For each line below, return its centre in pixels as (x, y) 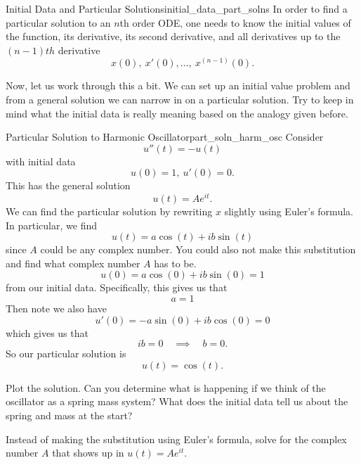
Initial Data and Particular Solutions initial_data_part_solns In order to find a (177, 8)
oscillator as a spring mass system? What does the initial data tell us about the (177, 401)
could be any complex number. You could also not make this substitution (198, 249)
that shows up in (88, 453)
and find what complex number (73, 263)
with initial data (41, 161)
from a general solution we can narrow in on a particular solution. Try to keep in (180, 99)
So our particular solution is (66, 353)
